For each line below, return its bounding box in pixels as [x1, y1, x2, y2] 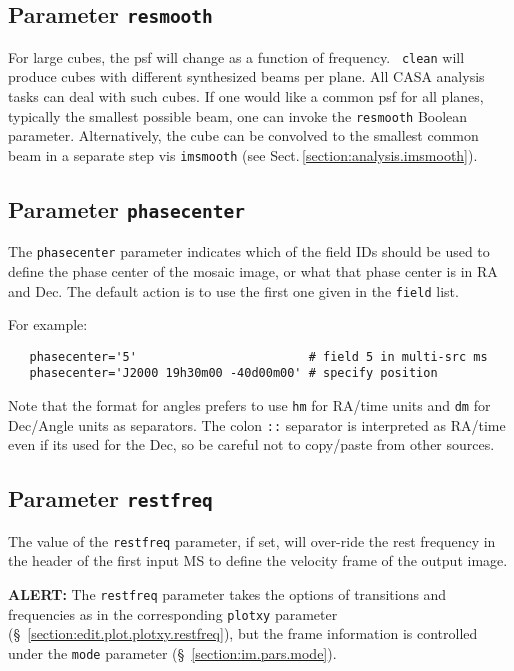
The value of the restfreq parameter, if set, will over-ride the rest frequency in [8, 530, 496, 551]
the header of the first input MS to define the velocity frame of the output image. [8, 550, 508, 571]
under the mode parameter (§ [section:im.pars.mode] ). [8, 642, 337, 663]
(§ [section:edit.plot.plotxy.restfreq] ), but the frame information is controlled [8, 623, 478, 644]
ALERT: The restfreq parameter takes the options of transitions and [8, 584, 447, 605]
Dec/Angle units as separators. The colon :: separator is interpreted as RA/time [8, 414, 506, 435]
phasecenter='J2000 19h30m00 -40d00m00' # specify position [29, 366, 438, 381]
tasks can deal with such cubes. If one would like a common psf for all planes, [8, 86, 484, 107]
